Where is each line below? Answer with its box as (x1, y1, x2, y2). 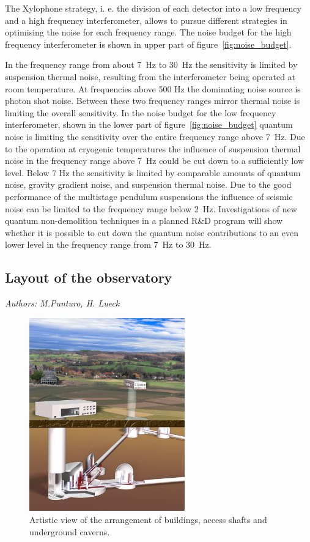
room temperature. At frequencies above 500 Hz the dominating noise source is (5, 82, 301, 95)
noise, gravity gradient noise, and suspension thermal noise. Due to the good (5, 178, 292, 191)
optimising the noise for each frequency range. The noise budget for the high (5, 26, 292, 39)
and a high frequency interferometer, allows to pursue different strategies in (5, 13, 287, 26)
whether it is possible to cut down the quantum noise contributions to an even (5, 226, 298, 239)
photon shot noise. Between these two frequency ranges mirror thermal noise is (5, 94, 300, 107)
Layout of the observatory (5, 268, 172, 287)
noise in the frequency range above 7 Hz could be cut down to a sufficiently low (5, 154, 304, 167)
